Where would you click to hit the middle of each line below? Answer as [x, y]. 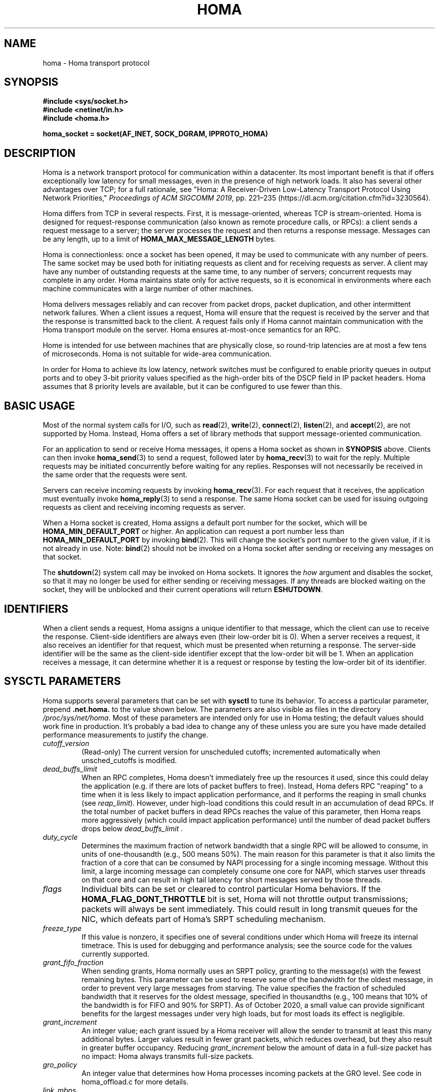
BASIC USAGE [40, 406]
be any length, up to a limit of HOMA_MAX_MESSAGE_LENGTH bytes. [159, 239]
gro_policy [60, 1064]
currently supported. [115, 954]
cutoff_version [66, 743]
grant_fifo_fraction [73, 962]
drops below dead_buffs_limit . [132, 828]
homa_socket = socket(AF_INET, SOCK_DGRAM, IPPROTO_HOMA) [155, 134]
